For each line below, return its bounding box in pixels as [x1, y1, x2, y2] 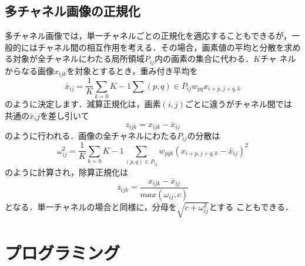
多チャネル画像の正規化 [5, 2, 140, 20]
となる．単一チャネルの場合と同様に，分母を [5, 200, 177, 212]
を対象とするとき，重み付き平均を [66, 64, 198, 77]
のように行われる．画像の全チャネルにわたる [5, 129, 177, 141]
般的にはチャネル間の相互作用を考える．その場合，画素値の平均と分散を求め [5, 41, 301, 53]
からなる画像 [5, 64, 54, 77]
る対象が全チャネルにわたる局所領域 [5, 52, 145, 65]
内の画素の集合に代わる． [155, 52, 254, 65]
